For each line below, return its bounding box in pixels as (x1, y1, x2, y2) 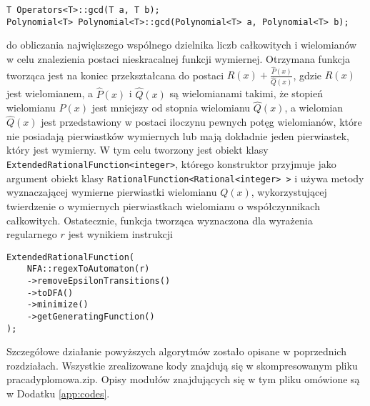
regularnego (6, 227, 57, 242)
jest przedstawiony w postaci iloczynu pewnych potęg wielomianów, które (41, 114, 362, 129)
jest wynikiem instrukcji (68, 227, 173, 242)
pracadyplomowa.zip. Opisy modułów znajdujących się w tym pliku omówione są (6, 372, 360, 387)
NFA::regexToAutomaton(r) (26, 264, 150, 274)
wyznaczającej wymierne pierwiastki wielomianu (6, 184, 217, 199)
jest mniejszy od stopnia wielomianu (91, 100, 251, 115)
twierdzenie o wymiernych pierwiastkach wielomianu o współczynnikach (6, 198, 320, 213)
